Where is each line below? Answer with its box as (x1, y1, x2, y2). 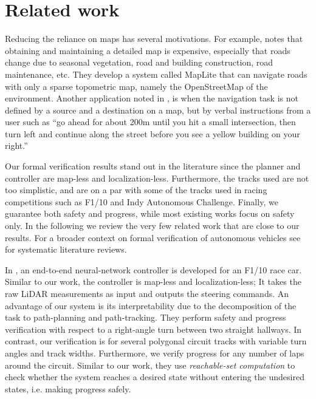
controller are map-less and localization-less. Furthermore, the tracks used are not (5, 171, 309, 184)
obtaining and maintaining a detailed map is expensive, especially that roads (5, 44, 290, 56)
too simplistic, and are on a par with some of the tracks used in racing (5, 183, 267, 196)
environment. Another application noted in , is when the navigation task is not (5, 92, 298, 104)
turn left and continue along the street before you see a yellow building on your (5, 127, 300, 140)
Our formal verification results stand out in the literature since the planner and (5, 160, 301, 172)
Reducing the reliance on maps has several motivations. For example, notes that (5, 32, 303, 45)
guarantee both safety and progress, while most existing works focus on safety (5, 207, 295, 220)
